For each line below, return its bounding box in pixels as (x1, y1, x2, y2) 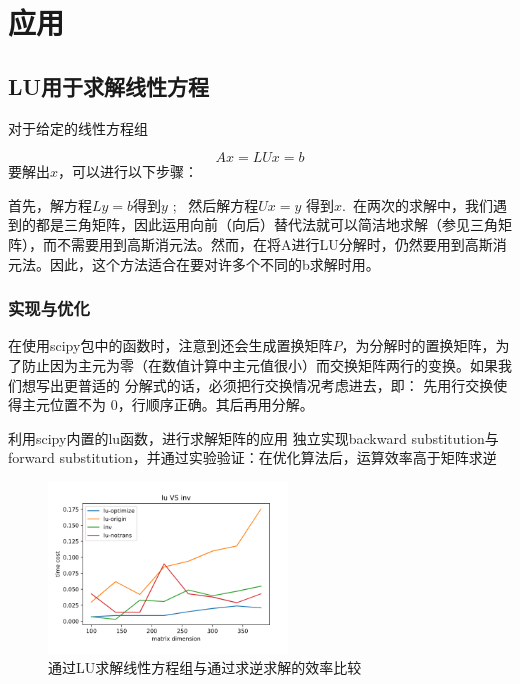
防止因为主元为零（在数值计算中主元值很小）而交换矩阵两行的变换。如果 (21, 354, 498, 375)
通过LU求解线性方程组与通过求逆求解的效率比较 (48, 657, 362, 678)
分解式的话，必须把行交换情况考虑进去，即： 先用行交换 (124, 374, 494, 395)
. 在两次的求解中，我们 (341, 194, 493, 215)
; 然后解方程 (172, 194, 259, 215)
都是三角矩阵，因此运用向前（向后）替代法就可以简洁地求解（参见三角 (35, 214, 498, 235)
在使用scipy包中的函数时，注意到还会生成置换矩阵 (8, 335, 333, 356)
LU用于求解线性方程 (8, 70, 210, 101)
